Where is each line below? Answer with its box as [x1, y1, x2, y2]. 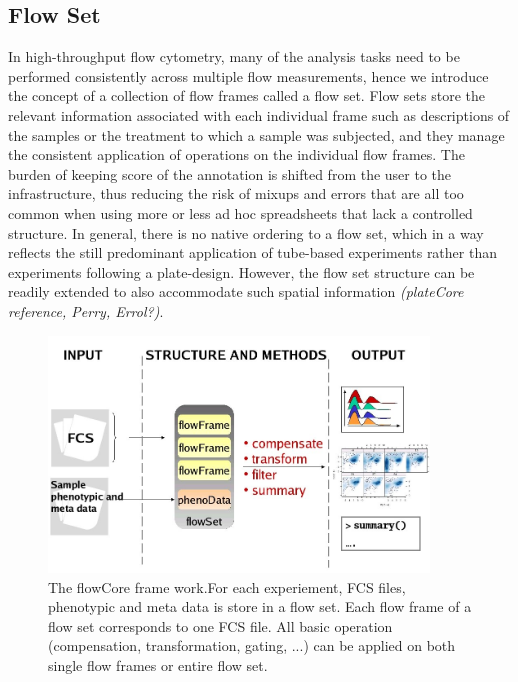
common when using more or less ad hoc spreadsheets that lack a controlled [8, 202, 473, 223]
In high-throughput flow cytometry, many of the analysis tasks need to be [8, 46, 460, 67]
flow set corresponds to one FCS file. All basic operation [48, 615, 393, 636]
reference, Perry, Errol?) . [8, 300, 164, 321]
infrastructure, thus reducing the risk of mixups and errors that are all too [8, 183, 464, 204]
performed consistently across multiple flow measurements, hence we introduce [8, 65, 489, 86]
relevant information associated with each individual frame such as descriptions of [8, 104, 510, 125]
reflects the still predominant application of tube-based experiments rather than [8, 242, 497, 263]
